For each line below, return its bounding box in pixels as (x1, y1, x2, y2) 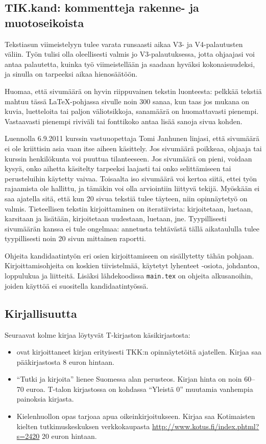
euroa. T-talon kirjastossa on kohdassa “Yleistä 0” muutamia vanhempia (26, 383, 253, 394)
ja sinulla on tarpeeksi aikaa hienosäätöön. (5, 68, 138, 79)
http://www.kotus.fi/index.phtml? (152, 420, 259, 431)
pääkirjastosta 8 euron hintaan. (16, 356, 115, 367)
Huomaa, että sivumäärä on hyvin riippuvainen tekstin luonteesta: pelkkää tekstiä (5, 85, 262, 96)
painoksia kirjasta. (16, 393, 74, 404)
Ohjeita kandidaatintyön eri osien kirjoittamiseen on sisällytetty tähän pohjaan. (5, 250, 254, 261)
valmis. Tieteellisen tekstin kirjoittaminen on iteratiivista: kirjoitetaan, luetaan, (5, 203, 253, 214)
